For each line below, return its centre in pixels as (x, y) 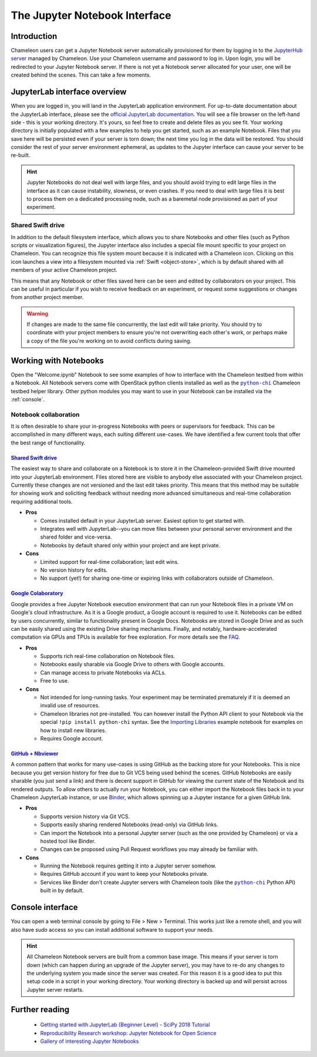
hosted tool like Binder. (68, 841)
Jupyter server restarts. (55, 989)
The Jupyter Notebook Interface (91, 15)
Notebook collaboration (45, 414)
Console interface (45, 907)
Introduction (34, 36)
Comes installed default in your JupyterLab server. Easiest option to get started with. (143, 520)
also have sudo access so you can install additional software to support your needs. (112, 929)
